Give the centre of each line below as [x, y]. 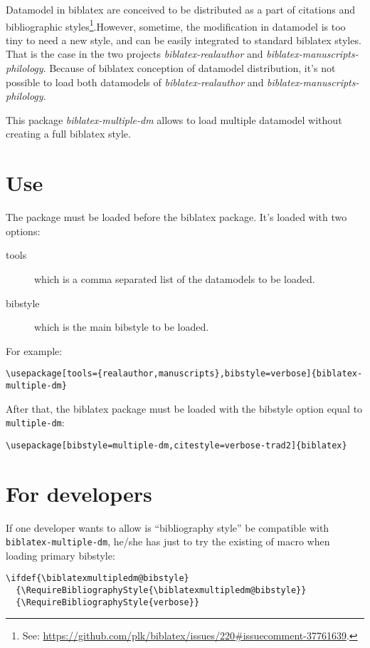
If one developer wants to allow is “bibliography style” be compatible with [168, 527]
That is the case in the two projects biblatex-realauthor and [134, 54]
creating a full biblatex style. [68, 134]
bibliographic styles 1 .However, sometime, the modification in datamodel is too [176, 25]
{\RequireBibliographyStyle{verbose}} [108, 602]
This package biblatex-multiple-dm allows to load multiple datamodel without [174, 119]
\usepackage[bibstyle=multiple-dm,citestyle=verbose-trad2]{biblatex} [176, 445]
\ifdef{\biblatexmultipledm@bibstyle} [97, 578]
